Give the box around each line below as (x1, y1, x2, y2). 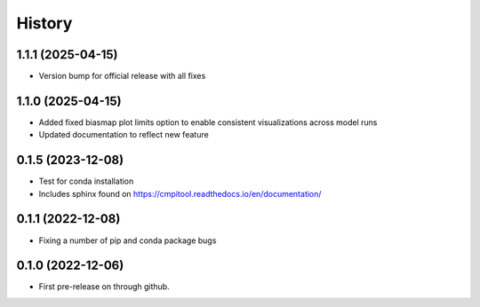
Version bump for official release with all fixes (38, 71, 206, 82)
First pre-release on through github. (38, 281, 170, 292)
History (16, 13, 73, 33)
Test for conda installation (38, 176, 134, 186)
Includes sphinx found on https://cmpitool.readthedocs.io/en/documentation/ (38, 188, 322, 199)
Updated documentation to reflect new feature (38, 130, 209, 140)
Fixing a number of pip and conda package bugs (38, 235, 217, 246)
